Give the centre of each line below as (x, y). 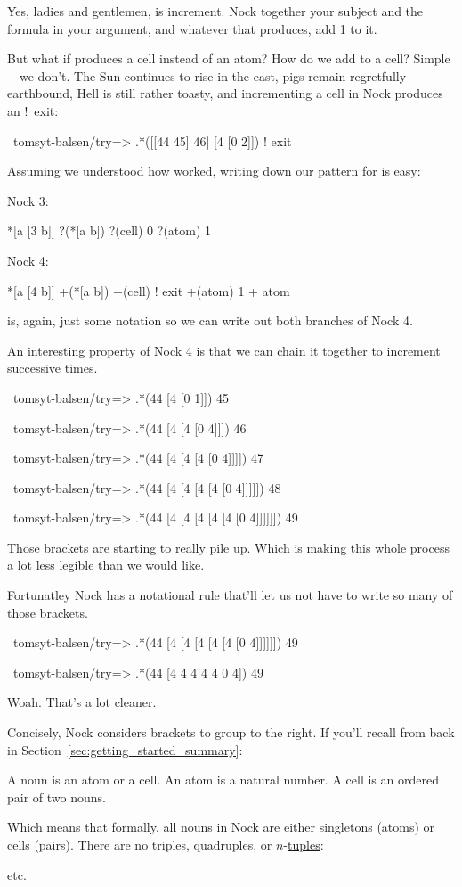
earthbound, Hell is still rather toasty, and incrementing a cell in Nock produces (225, 93)
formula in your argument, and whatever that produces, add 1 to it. (192, 28)
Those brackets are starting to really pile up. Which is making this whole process (228, 547)
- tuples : (304, 844)
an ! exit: (33, 110)
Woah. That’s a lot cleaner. (82, 702)
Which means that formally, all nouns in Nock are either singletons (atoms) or (221, 827)
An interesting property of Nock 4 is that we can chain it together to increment (224, 350)
